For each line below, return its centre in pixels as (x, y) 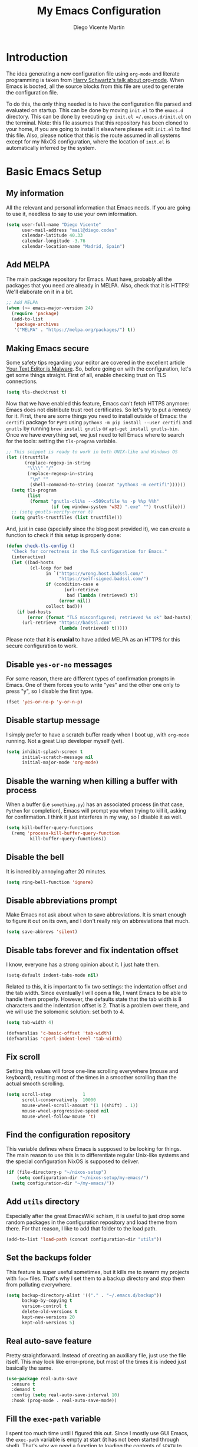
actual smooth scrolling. (35, 1083)
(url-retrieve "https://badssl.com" (67, 623)
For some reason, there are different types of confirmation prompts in (90, 679)
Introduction (37, 57)
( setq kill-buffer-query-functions (50, 828)
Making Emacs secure (48, 348)
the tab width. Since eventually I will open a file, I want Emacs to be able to (97, 993)
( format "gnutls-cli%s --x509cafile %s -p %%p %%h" (95, 501)
